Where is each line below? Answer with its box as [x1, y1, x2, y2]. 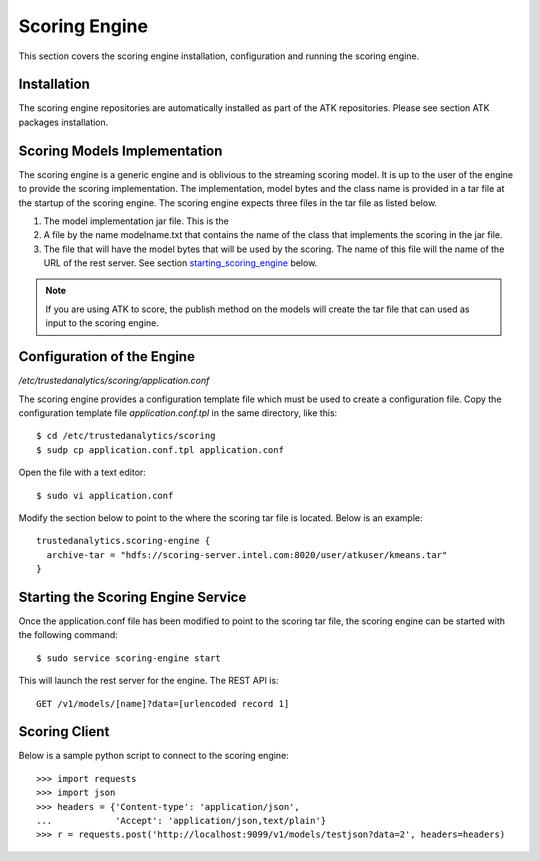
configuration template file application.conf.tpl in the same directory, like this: [18, 406, 338, 419]
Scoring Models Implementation [18, 142, 223, 159]
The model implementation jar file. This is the [43, 215, 230, 227]
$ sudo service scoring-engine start [36, 652, 222, 664]
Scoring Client [18, 723, 110, 740]
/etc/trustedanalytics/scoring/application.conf [18, 375, 210, 387]
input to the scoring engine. [45, 317, 160, 329]
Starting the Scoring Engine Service [18, 588, 247, 605]
